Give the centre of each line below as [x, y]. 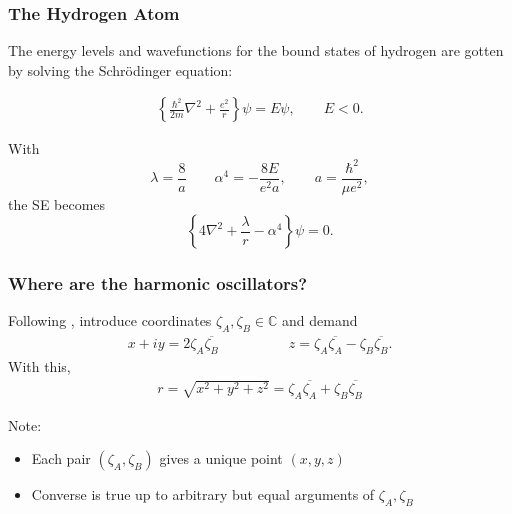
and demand [320, 320]
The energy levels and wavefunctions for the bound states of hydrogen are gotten [256, 50]
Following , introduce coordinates [110, 320]
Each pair [61, 458]
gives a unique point [221, 458]
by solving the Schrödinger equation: [120, 69]
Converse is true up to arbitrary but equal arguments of [203, 494]
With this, [39, 366]
